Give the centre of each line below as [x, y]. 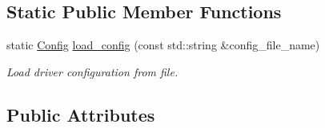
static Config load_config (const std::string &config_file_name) [163, 45]
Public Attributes [81, 114]
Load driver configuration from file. [92, 71]
